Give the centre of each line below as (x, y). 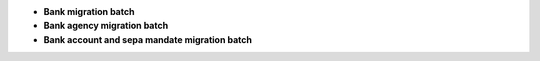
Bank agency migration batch (106, 26)
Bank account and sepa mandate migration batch (148, 39)
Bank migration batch (89, 11)
